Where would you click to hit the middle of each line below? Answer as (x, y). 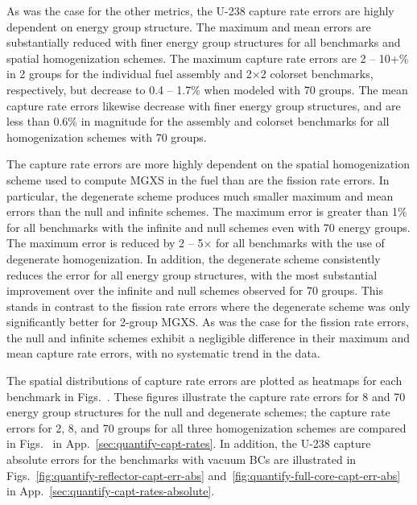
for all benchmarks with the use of (300, 243)
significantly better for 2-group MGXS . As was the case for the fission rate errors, (208, 322)
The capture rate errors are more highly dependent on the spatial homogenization (208, 164)
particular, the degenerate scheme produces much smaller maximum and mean (200, 195)
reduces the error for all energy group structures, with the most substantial (192, 274)
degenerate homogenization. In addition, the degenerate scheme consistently (194, 258)
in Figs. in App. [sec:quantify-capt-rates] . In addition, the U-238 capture (189, 443)
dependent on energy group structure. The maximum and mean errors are (189, 26)
